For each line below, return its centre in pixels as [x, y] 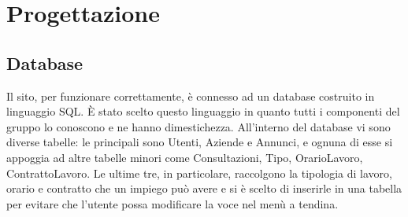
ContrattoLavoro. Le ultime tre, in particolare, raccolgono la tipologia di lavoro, [199, 173]
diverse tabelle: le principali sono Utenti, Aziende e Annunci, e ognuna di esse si [200, 142]
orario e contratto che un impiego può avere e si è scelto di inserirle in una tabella [204, 188]
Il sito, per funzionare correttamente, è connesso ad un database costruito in [191, 96]
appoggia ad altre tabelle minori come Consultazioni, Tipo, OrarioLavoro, [185, 157]
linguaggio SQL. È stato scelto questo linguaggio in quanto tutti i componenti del [203, 111]
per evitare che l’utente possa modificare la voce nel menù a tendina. [172, 203]
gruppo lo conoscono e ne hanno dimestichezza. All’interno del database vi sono [198, 126]
